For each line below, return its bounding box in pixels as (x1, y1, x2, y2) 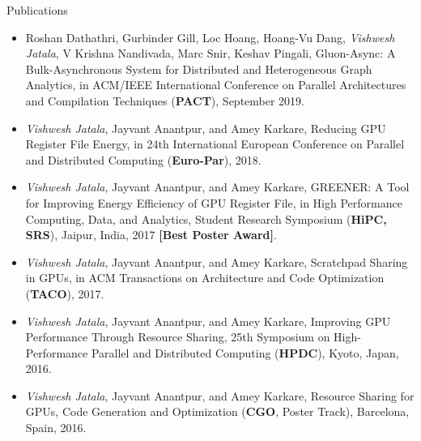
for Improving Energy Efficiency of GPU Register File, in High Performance (25, 194, 402, 211)
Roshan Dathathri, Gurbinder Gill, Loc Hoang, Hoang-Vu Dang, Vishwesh (25, 28, 395, 45)
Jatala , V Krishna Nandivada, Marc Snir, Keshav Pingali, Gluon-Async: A (25, 45, 396, 62)
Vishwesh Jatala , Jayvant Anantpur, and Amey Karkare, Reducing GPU (25, 119, 386, 136)
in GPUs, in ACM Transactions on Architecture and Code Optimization (25, 269, 385, 286)
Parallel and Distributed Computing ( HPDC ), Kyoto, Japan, (91, 344, 399, 361)
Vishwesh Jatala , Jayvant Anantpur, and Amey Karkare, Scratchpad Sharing (25, 253, 408, 270)
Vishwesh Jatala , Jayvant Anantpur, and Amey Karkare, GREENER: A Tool (25, 178, 410, 195)
